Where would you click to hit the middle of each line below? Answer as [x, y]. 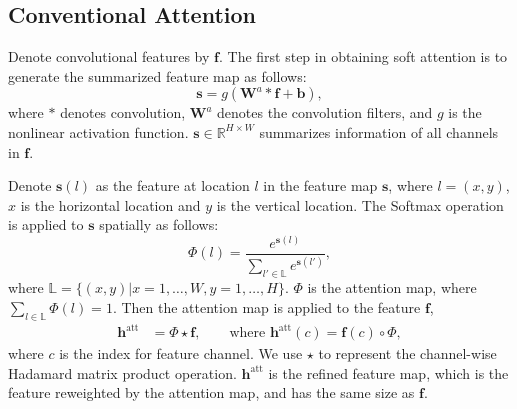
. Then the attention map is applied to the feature [266, 306]
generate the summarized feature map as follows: [157, 75]
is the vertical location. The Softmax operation [360, 204]
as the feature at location [172, 185]
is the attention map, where [392, 287]
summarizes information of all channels [379, 131]
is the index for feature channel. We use [181, 353]
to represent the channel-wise [407, 353]
